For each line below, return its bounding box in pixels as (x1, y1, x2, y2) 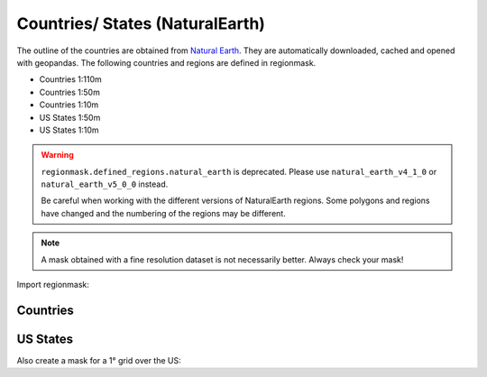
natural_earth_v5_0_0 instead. (41, 179, 169, 189)
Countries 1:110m (39, 74, 103, 85)
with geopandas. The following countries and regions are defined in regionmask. (16, 57, 317, 68)
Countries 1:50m (39, 87, 101, 97)
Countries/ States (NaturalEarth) (16, 14, 266, 33)
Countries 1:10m (39, 99, 99, 110)
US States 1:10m (39, 124, 99, 135)
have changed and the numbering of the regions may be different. (41, 207, 286, 218)
